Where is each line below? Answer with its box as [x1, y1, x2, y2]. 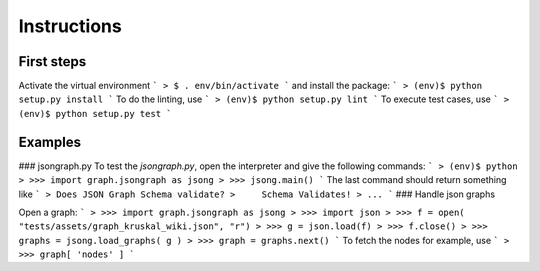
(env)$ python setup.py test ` [18, 108, 172, 119]
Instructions [18, 15, 122, 37]
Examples [18, 133, 82, 150]
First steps [18, 53, 87, 70]
